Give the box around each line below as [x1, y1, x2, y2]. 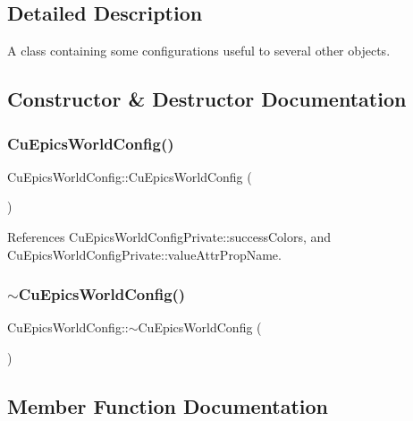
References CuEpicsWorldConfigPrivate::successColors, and [7, 227, 332, 245]
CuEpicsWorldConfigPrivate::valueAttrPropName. [7, 245, 282, 263]
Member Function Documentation [7, 391, 329, 419]
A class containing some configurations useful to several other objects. [7, 41, 391, 60]
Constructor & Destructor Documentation [7, 85, 407, 113]
